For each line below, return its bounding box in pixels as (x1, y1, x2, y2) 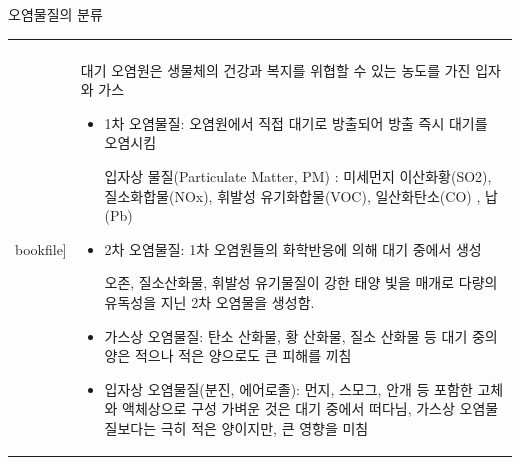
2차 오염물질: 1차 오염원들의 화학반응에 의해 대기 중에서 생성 (104, 238, 482, 259)
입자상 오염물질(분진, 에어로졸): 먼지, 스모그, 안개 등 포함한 (104, 378, 473, 399)
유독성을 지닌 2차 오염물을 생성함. (104, 291, 315, 312)
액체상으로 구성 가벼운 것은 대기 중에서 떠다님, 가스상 (122, 398, 455, 419)
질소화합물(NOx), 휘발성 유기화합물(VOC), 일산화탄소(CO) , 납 (104, 185, 498, 206)
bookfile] (15, 238, 67, 259)
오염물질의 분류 (8, 4, 103, 24)
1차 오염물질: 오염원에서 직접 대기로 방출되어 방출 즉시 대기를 (104, 112, 488, 133)
